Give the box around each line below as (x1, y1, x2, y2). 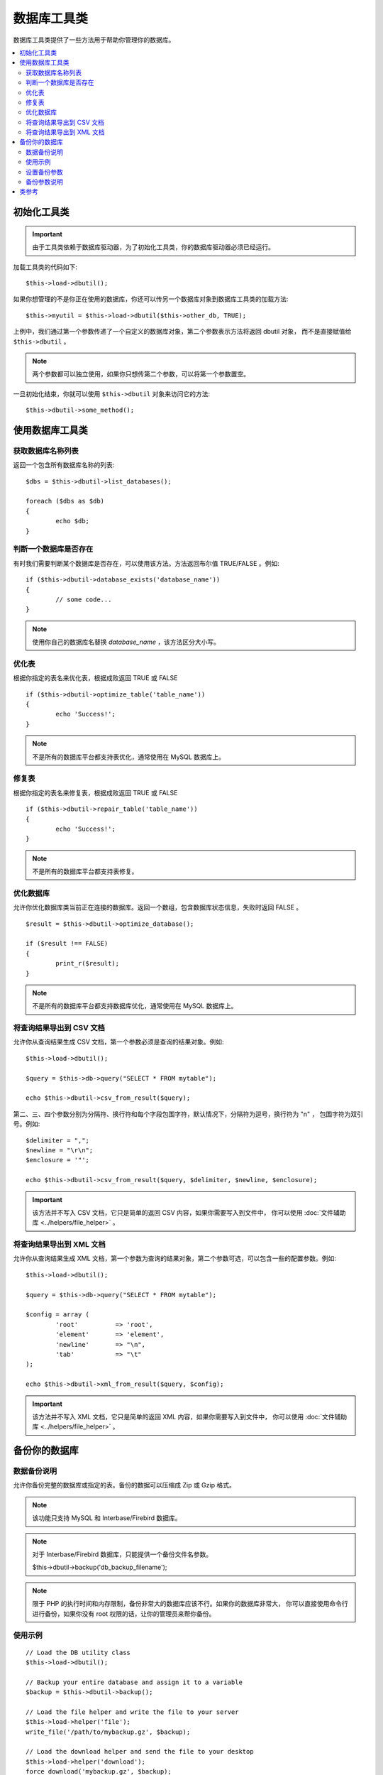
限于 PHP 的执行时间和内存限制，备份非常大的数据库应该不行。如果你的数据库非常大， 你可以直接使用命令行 (32, 1600, 349, 1608)
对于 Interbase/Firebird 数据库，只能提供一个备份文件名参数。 (32, 1550, 213, 1558)
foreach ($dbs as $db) (26, 497, 105, 506)
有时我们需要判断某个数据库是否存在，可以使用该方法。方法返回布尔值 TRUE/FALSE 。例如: (13, 559, 279, 567)
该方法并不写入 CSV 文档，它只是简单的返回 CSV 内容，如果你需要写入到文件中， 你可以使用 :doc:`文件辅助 (32, 1208, 346, 1217)
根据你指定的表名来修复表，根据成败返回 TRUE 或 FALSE (13, 788, 178, 797)
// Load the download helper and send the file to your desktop (26, 1747, 255, 1756)
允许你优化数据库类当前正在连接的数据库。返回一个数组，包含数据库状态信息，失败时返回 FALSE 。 (13, 903, 303, 912)
